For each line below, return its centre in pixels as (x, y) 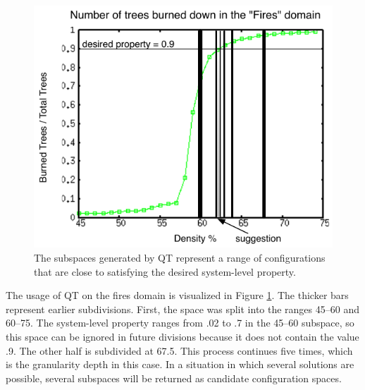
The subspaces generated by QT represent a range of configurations (180, 258)
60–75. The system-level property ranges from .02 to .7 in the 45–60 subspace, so (180, 323)
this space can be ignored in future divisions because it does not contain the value (182, 337)
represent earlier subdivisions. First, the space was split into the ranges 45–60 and (182, 309)
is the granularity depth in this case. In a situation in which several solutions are (180, 364)
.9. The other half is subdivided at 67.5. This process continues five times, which (179, 350)
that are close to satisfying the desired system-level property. (165, 271)
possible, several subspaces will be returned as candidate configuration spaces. (174, 378)
